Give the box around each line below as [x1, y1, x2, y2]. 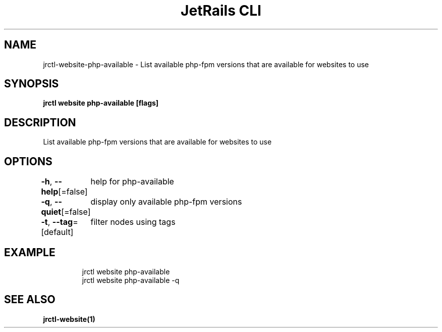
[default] [41, 227, 74, 238]
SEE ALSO [4, 293, 56, 306]
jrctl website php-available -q [82, 275, 180, 284]
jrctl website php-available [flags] [43, 99, 159, 108]
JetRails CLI [181, 2, 261, 19]
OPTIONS [4, 155, 52, 168]
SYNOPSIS [4, 77, 59, 90]
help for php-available [90, 176, 174, 187]
